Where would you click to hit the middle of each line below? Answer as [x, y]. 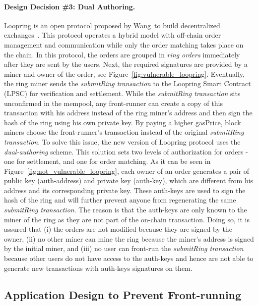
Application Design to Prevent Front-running [123, 294]
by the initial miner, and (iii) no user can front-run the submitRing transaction [124, 248]
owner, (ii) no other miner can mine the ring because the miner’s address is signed [129, 238]
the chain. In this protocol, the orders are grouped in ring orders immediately [122, 54]
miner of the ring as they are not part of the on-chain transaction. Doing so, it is [127, 219]
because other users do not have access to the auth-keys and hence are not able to [129, 258]
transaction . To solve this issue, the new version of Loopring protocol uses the [122, 141]
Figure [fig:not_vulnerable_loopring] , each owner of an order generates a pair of [127, 171]
